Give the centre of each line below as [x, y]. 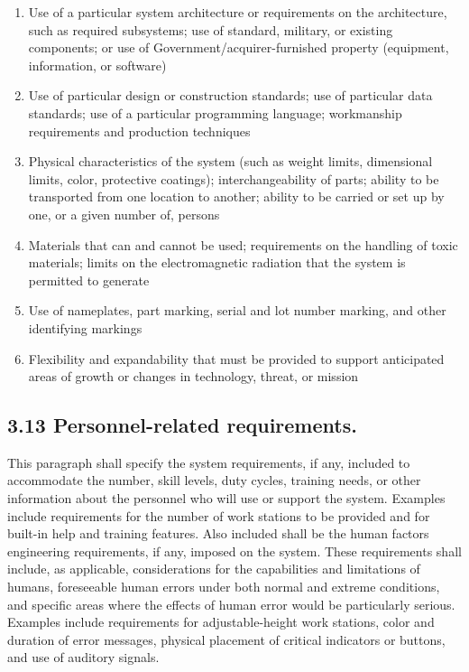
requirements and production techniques [139, 131]
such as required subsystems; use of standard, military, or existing [211, 29]
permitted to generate [89, 280]
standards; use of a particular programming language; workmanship [215, 112]
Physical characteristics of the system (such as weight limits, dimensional [230, 161]
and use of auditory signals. [83, 657]
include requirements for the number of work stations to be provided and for [219, 515]
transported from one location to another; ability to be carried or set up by [236, 196]
